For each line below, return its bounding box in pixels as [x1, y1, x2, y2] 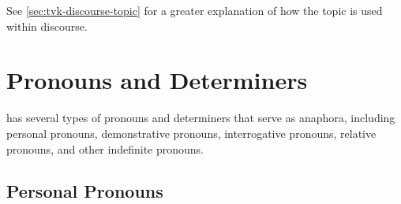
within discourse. [6, 17, 88, 34]
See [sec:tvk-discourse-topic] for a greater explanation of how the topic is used [6, 2, 383, 18]
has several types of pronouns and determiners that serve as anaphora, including [6, 109, 395, 126]
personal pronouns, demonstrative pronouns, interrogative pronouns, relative [6, 124, 377, 141]
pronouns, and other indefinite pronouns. [6, 140, 204, 157]
